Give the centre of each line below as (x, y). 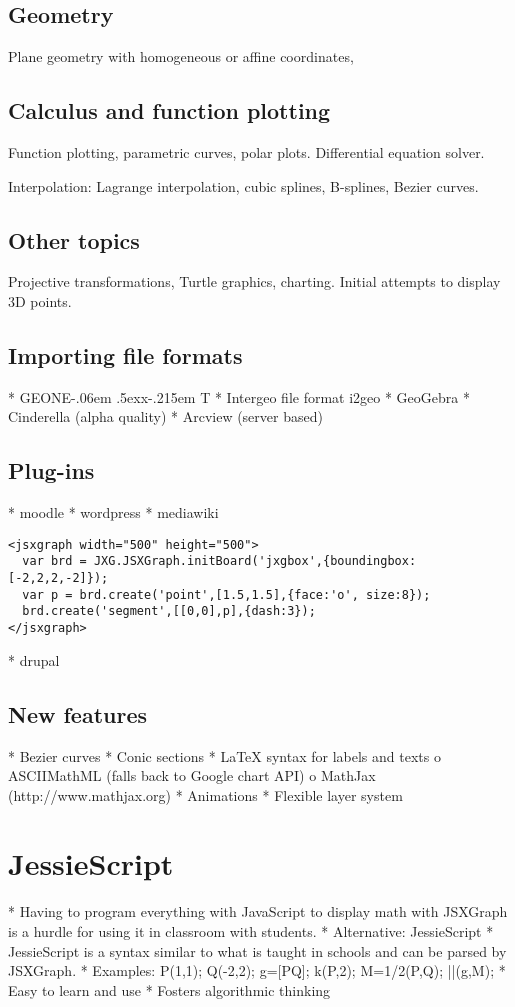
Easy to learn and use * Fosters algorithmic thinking (169, 989)
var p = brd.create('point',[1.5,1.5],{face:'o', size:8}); (226, 594)
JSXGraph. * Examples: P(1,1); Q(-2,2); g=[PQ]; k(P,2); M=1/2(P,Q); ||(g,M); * (257, 970)
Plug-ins (51, 470)
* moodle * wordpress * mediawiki (113, 512)
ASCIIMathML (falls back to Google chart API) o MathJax (192, 775)
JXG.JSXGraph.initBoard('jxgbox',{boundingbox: (255, 561)
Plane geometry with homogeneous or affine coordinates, (181, 56)
